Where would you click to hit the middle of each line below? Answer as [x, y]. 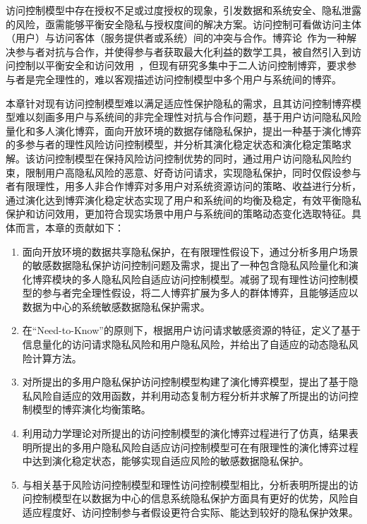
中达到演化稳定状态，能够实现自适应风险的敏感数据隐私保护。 [166, 461]
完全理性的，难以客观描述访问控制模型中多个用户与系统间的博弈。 [188, 79]
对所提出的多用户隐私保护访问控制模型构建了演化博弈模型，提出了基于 [185, 382]
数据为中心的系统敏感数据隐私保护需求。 [116, 306]
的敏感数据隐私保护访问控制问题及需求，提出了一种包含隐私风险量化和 [185, 265]
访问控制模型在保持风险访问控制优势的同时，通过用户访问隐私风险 [188, 158]
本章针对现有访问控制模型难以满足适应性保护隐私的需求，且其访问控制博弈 [179, 103]
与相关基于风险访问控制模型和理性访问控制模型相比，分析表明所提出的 [185, 484]
